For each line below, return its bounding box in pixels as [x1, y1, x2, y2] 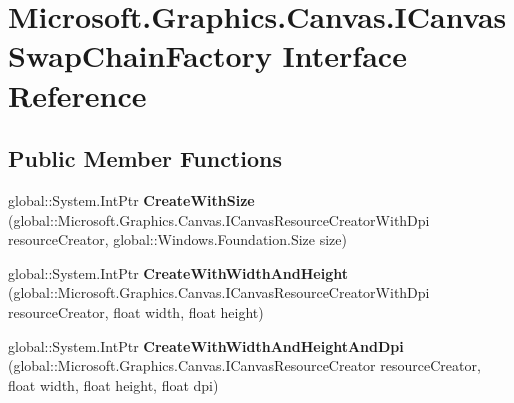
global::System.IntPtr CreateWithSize [8, 189, 255, 210]
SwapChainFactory [8, 35, 272, 76]
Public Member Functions [8, 143, 282, 174]
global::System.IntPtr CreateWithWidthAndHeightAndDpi [8, 335, 404, 356]
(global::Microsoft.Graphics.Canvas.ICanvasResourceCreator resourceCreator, [8, 355, 481, 376]
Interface [282, 35, 407, 76]
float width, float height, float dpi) [8, 374, 219, 395]
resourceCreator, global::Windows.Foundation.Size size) [8, 229, 347, 250]
